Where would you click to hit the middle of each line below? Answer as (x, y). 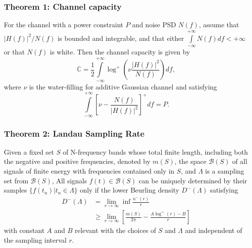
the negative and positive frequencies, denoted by (77, 161)
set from (16, 180)
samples (16, 190)
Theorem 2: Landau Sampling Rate (74, 133)
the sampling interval (35, 239)
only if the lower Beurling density (129, 190)
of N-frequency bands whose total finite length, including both (155, 151)
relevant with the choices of (116, 230)
